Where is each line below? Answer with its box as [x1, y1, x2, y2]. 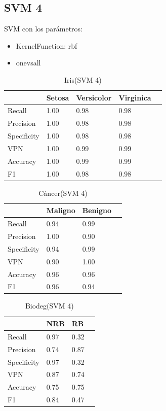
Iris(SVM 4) [64, 74, 102, 85]
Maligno [46, 205, 75, 216]
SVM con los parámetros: [4, 23, 83, 34]
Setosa [46, 92, 69, 102]
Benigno [82, 205, 112, 216]
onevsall [16, 57, 41, 68]
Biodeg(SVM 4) [25, 300, 74, 311]
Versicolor [76, 92, 112, 102]
